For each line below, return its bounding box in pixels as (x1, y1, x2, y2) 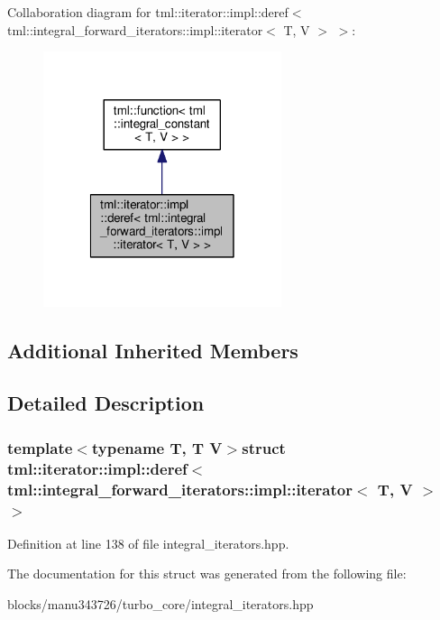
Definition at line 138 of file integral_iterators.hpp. (7, 533, 289, 552)
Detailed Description (7, 389, 205, 417)
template (7, 436, 73, 458)
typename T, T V (91, 436, 223, 458)
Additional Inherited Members (7, 336, 298, 364)
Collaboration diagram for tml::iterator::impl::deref (7, 3, 289, 21)
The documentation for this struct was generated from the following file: (7, 564, 407, 583)
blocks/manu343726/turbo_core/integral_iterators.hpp (7, 595, 314, 614)
